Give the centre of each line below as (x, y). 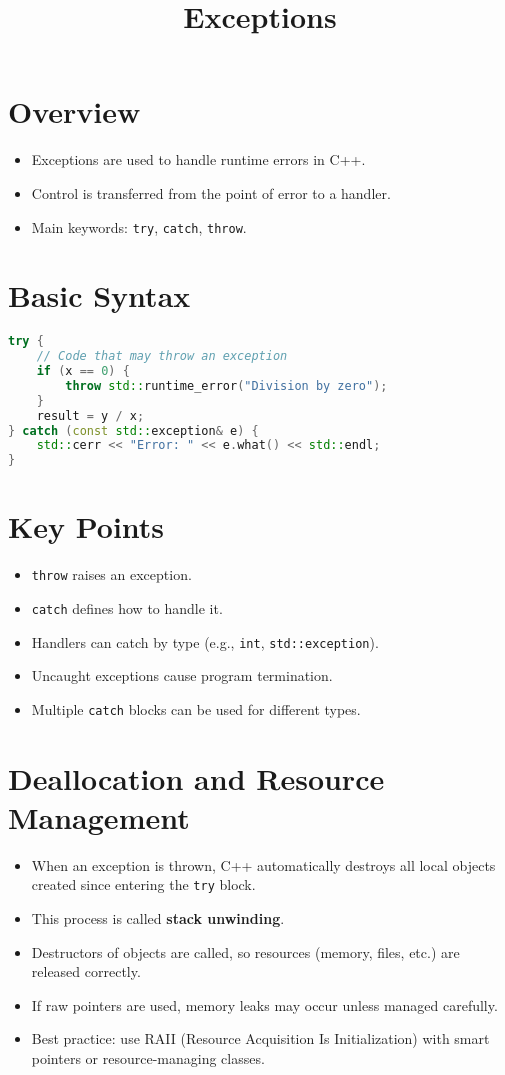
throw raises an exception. (111, 574)
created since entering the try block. (143, 884)
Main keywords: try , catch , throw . (139, 226)
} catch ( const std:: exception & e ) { (133, 430)
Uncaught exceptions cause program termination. (182, 675)
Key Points (86, 526)
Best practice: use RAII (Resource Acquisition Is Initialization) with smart (260, 1038)
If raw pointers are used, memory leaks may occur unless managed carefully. (264, 1004)
